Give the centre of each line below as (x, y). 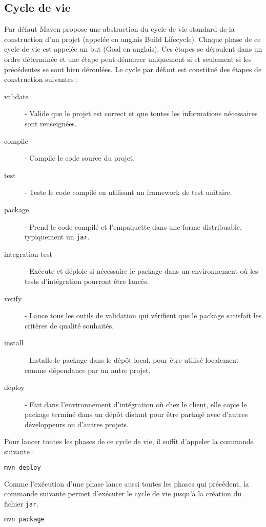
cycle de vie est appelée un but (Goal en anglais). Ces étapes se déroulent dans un (133, 49)
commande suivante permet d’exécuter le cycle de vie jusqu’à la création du (123, 493)
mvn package (24, 520)
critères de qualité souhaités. (69, 325)
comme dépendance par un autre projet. (88, 370)
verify (13, 298)
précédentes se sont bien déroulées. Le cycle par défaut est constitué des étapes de (133, 69)
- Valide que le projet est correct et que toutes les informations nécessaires (141, 113)
